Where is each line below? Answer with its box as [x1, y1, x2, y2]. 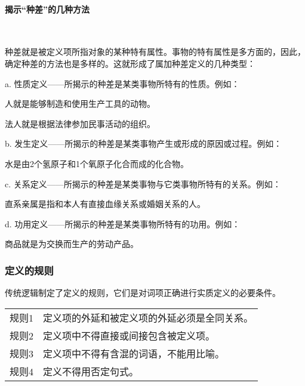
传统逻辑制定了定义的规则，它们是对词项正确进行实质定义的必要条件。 [5, 286, 281, 299]
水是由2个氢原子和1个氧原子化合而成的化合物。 [5, 157, 189, 169]
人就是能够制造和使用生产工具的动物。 [5, 97, 155, 110]
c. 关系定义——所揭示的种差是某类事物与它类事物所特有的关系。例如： [5, 177, 281, 190]
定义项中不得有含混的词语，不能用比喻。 [43, 346, 225, 360]
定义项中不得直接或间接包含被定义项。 [43, 328, 215, 342]
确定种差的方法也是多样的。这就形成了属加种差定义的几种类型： [5, 57, 255, 69]
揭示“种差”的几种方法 [5, 2, 90, 15]
